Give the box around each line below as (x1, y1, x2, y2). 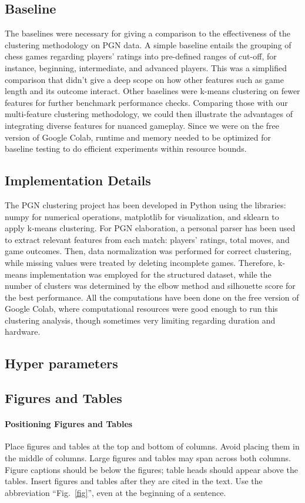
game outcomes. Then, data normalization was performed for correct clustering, (5, 245, 292, 257)
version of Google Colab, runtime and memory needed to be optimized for (5, 131, 271, 143)
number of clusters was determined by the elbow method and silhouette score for (5, 279, 296, 292)
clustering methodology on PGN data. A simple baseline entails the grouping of (5, 38, 291, 51)
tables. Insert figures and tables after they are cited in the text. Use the (5, 475, 263, 487)
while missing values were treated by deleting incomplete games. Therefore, (5, 256, 276, 268)
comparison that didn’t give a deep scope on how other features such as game (5, 73, 284, 85)
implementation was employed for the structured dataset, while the (29, 268, 272, 280)
